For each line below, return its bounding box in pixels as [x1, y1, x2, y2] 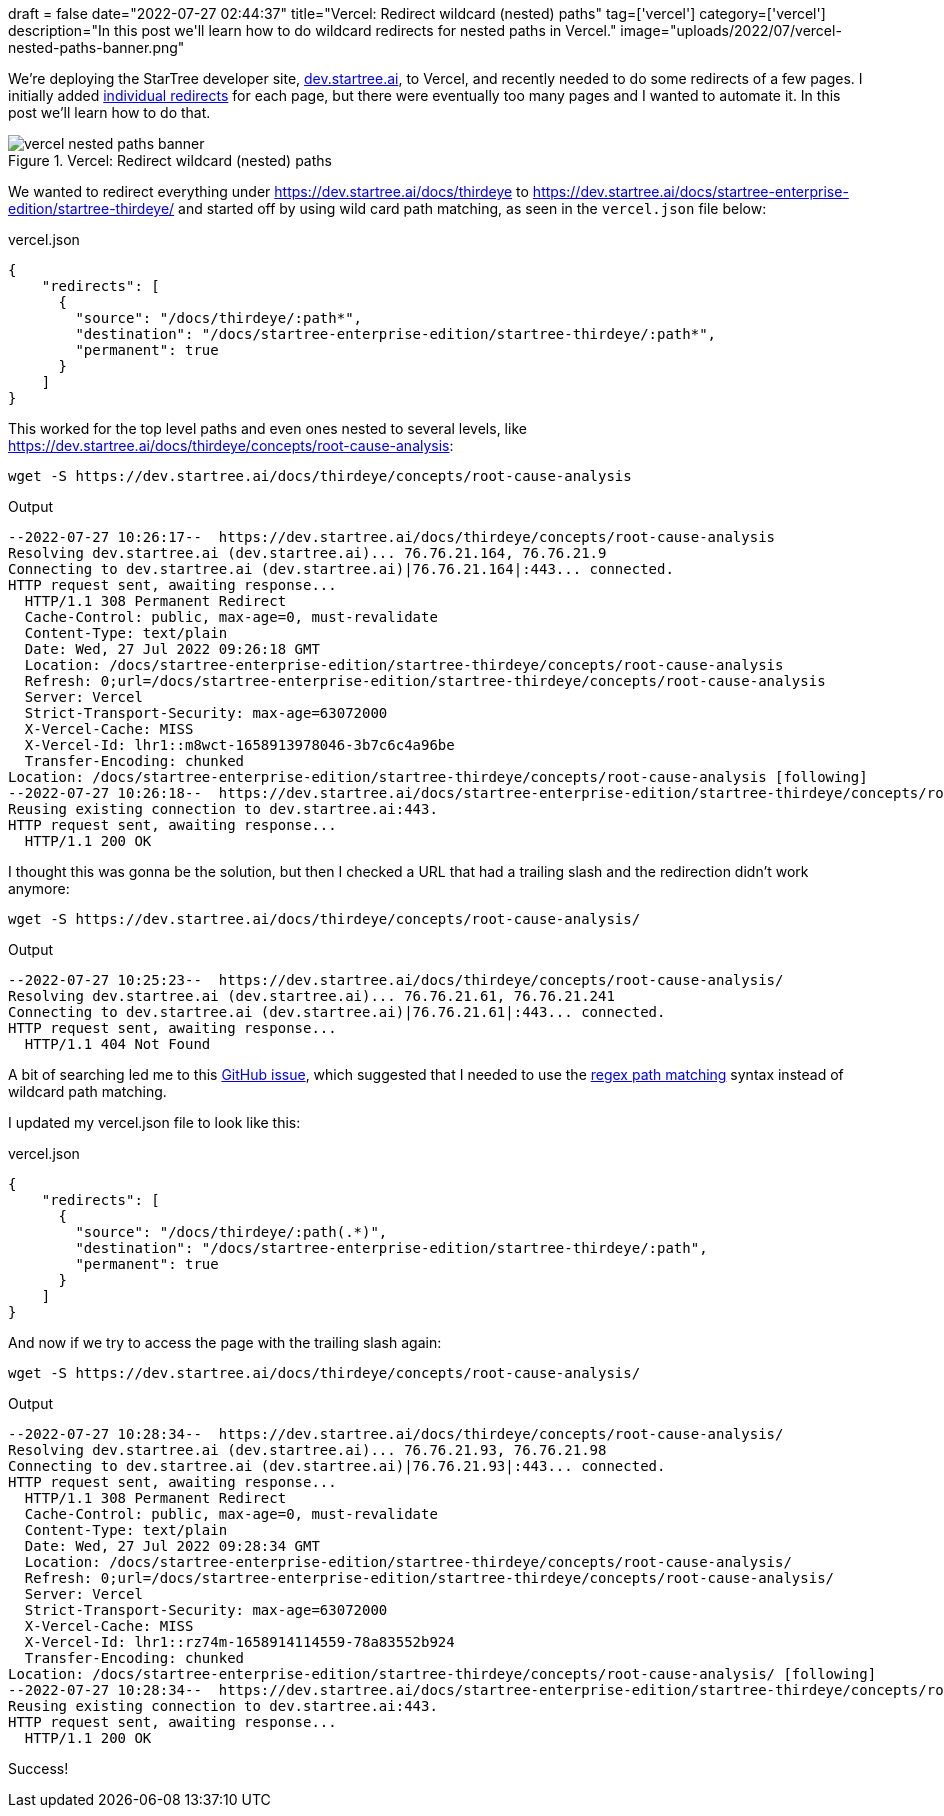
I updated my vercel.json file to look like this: [8, 1114, 301, 1131]
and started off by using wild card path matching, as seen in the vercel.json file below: [178, 200, 767, 217]
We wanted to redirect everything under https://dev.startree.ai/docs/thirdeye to [8, 183, 529, 200]
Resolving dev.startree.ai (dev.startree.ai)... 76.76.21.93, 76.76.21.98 [8, 1442, 607, 1458]
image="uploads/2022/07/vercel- [620, 22, 842, 39]
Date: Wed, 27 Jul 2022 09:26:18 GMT [24, 641, 320, 657]
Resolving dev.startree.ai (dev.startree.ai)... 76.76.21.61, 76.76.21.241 [8, 988, 615, 1004]
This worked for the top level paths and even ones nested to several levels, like [8, 420, 527, 437]
